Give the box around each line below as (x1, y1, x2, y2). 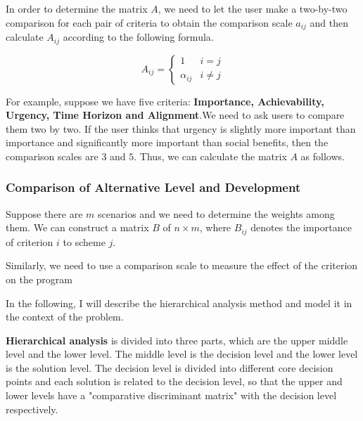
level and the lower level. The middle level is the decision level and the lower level (6, 346, 358, 361)
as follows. (300, 148, 345, 163)
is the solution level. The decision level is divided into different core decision (6, 360, 333, 375)
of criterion (6, 234, 53, 249)
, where (199, 220, 231, 235)
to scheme (63, 234, 106, 249)
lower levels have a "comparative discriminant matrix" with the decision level (6, 388, 337, 403)
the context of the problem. (6, 309, 124, 324)
